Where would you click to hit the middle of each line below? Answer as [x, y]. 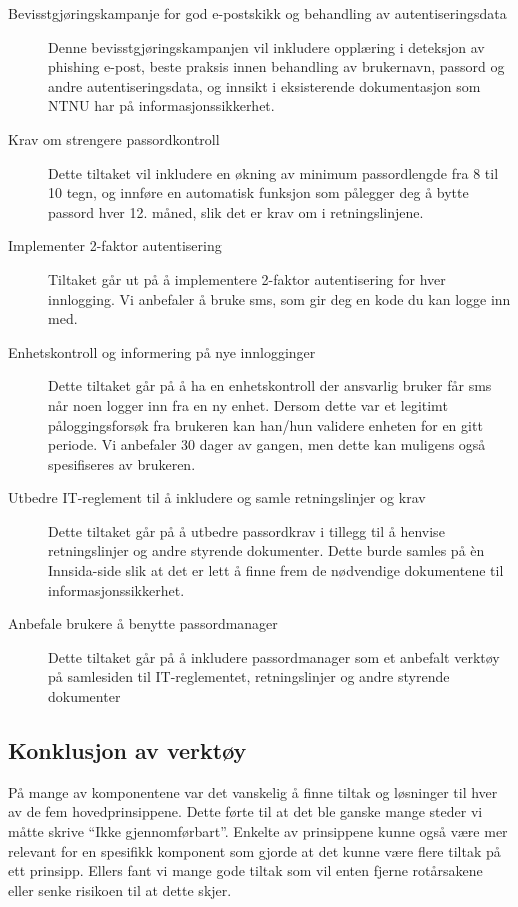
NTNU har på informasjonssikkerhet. [161, 105]
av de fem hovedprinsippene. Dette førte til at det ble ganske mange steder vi [245, 811]
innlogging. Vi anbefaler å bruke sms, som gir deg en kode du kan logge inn [279, 298]
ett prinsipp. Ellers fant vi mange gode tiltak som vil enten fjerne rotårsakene [245, 870]
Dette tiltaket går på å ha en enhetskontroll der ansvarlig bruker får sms [270, 385]
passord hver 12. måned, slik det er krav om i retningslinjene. [236, 211]
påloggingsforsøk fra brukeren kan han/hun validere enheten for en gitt [265, 424]
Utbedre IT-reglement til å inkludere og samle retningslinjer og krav [217, 497]
